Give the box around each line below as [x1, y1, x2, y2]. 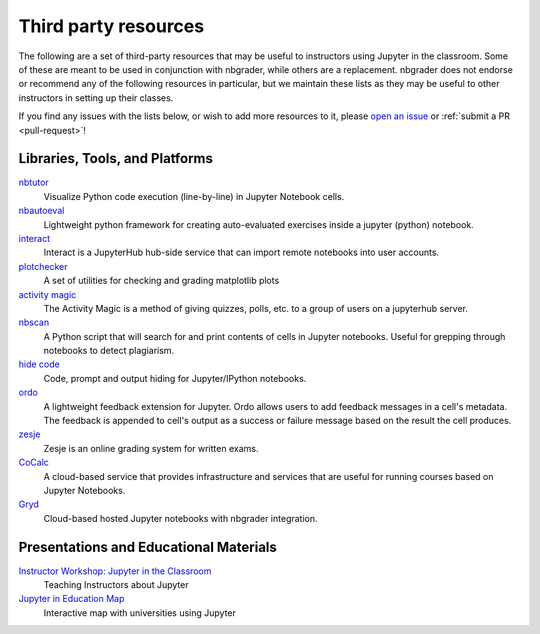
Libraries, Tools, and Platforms [18, 150, 214, 167]
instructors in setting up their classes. [18, 91, 174, 104]
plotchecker [18, 260, 69, 272]
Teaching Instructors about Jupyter [43, 579, 189, 591]
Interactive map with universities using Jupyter [43, 606, 237, 619]
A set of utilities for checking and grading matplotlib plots [43, 275, 280, 287]
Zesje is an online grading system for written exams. [43, 442, 259, 454]
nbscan [18, 316, 50, 329]
